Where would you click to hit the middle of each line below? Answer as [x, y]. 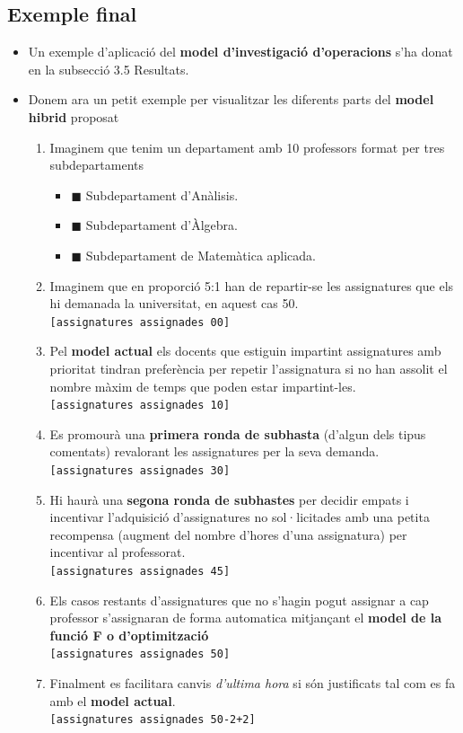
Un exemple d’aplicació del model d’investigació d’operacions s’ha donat [240, 52]
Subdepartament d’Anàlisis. [162, 194]
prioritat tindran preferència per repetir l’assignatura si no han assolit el [249, 368]
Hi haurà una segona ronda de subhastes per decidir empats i [229, 499]
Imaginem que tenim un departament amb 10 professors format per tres [247, 147]
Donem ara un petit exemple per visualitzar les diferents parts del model [231, 99]
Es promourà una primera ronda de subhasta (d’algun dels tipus [238, 433]
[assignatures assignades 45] [140, 572]
